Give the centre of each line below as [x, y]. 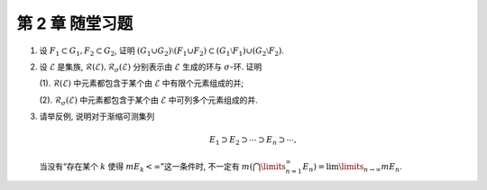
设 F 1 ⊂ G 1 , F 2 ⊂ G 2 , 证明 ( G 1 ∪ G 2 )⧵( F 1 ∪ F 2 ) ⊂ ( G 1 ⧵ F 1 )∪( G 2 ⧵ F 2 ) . [161, 51]
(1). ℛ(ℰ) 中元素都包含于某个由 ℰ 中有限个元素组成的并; [142, 83]
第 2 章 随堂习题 [75, 23]
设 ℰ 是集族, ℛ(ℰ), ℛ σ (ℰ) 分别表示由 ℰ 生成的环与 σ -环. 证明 [151, 68]
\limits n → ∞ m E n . [371, 167]
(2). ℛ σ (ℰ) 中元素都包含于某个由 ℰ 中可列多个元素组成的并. [148, 101]
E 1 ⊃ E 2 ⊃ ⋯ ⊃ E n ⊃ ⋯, [253, 141]
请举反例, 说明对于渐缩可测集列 [97, 116]
